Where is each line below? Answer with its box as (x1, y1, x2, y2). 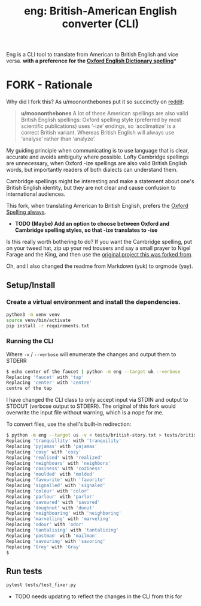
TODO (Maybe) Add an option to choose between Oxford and (14, 220, 169, 228)
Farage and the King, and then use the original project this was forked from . (6, 251, 193, 258)
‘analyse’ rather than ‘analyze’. (20, 135, 96, 142)
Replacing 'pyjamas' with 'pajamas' (6, 443, 98, 449)
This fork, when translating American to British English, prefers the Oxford (6, 202, 188, 210)
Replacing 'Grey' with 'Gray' (6, 544, 82, 550)
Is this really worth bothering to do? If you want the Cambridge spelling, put (6, 238, 193, 246)
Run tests (6, 566, 42, 576)
